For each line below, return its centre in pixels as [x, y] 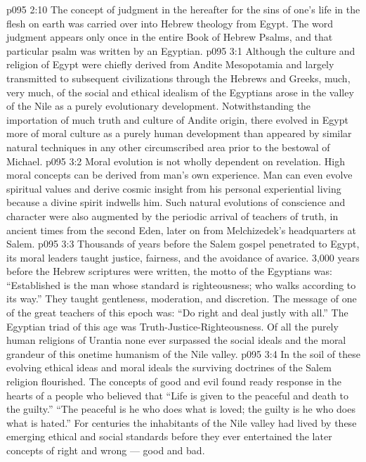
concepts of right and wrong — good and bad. [106, 450]
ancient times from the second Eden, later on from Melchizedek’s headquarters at [182, 230]
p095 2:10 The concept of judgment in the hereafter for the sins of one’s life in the [183, 9]
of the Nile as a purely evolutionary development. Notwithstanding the [159, 106]
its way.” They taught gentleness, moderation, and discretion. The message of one [182, 299]
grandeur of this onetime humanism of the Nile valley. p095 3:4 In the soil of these [183, 353]
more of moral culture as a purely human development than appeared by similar [179, 133]
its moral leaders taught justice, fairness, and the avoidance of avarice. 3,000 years [183, 257]
